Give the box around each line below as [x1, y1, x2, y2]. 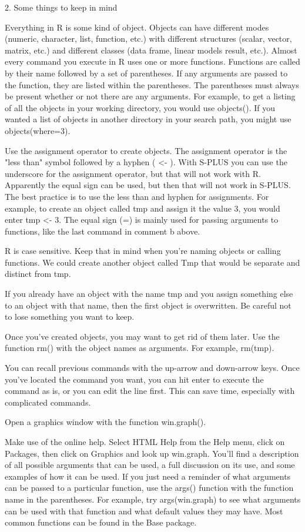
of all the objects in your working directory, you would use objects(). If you [5, 101, 276, 113]
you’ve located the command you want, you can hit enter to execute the [5, 373, 264, 385]
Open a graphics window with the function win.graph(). [5, 416, 206, 428]
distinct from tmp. [5, 267, 71, 280]
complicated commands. [5, 396, 91, 408]
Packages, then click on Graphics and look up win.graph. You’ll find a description [5, 447, 299, 459]
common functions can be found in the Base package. [5, 516, 197, 528]
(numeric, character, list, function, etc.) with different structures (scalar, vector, [5, 32, 292, 45]
